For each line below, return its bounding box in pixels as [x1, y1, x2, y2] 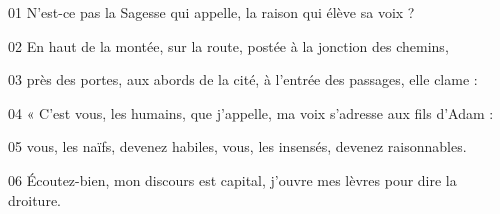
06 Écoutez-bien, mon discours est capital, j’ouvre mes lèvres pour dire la [8, 169, 457, 190]
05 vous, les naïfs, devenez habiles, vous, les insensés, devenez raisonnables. [8, 136, 467, 157]
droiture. [8, 189, 61, 210]
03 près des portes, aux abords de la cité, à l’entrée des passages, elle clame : [8, 69, 478, 90]
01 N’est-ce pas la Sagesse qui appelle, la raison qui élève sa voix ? [8, 2, 415, 22]
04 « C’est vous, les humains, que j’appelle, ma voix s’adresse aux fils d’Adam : [8, 102, 494, 123]
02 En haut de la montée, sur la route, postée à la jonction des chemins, [8, 35, 449, 56]
